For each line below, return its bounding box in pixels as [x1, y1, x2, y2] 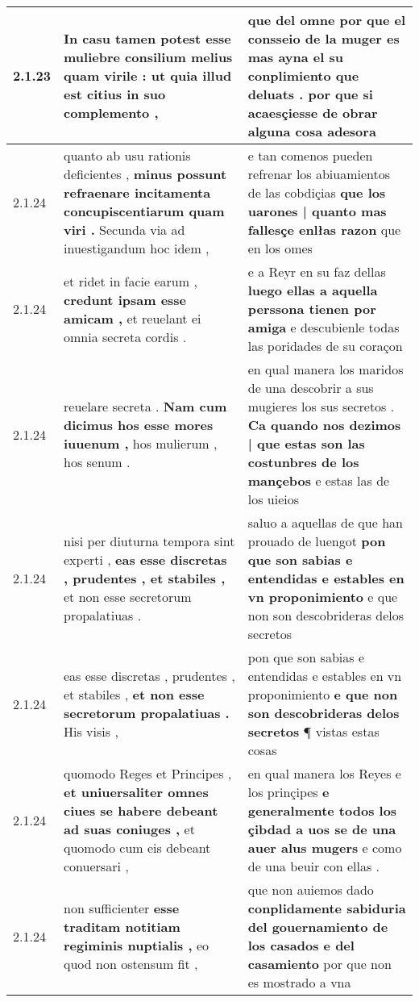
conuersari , [64, 857, 129, 875]
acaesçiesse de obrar [247, 103, 378, 122]
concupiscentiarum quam [64, 202, 225, 220]
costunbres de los [247, 453, 359, 471]
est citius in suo [64, 85, 166, 103]
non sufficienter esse [64, 899, 180, 917]
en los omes [247, 239, 313, 257]
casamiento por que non [247, 954, 392, 973]
